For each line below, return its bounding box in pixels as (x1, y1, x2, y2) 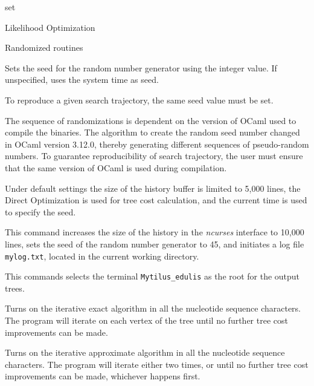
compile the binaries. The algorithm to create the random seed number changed (5, 126, 300, 139)
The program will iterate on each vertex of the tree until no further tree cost (5, 314, 288, 326)
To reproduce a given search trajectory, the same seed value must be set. (5, 93, 274, 106)
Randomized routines (5, 41, 83, 54)
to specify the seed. (5, 205, 76, 218)
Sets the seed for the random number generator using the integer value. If (5, 61, 277, 74)
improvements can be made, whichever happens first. (5, 370, 200, 382)
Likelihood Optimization (5, 21, 95, 33)
